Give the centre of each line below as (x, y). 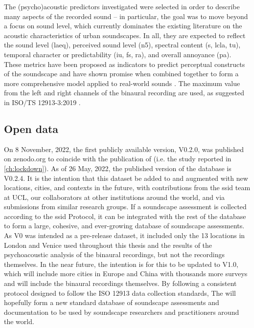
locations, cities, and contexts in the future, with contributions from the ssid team (127, 187)
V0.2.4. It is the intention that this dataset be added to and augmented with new (126, 178)
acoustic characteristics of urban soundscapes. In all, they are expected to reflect (125, 35)
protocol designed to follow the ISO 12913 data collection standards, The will (120, 293)
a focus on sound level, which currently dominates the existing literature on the (123, 26)
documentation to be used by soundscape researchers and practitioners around (122, 312)
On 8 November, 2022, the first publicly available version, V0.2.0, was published (124, 149)
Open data (31, 128)
